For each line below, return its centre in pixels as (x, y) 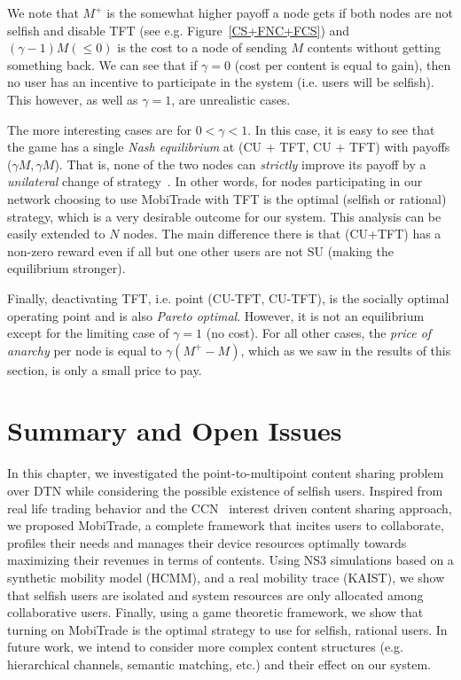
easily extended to (56, 234)
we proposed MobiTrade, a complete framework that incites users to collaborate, (226, 525)
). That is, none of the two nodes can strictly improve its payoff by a (240, 164)
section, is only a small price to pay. (105, 369)
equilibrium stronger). (66, 268)
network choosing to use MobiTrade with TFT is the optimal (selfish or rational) (227, 198)
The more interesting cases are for (100, 129)
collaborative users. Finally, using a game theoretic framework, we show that (215, 612)
